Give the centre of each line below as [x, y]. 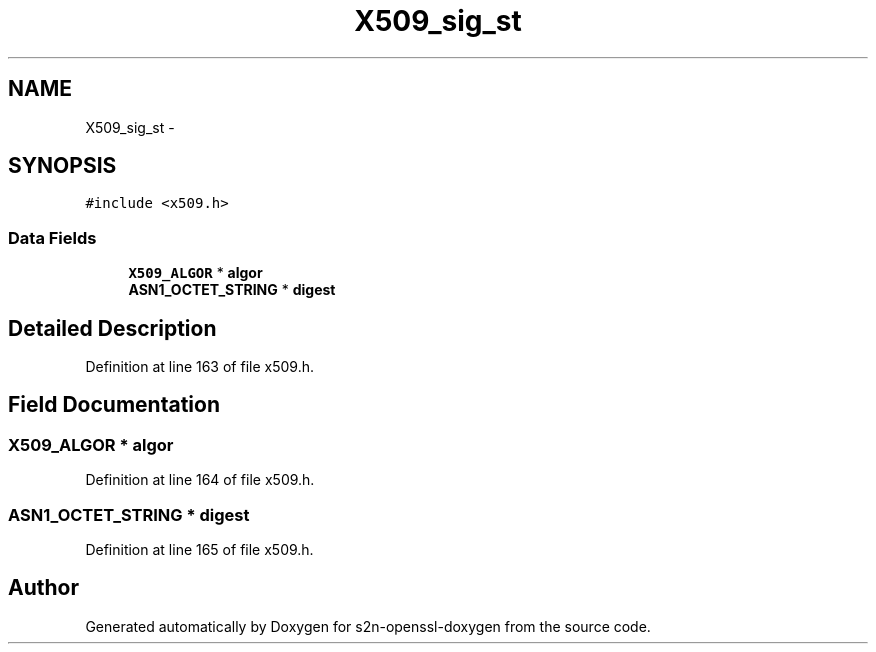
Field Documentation [114, 405]
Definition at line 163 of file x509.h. [199, 367]
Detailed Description [112, 328]
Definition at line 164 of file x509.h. [200, 480]
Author [43, 588]
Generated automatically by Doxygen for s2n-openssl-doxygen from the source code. [368, 626]
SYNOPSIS [62, 166]
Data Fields [52, 237]
